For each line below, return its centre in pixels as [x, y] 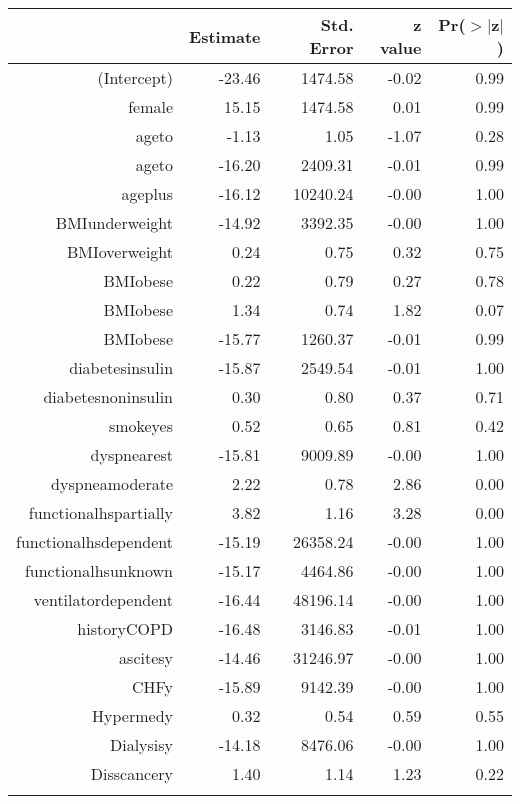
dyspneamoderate [112, 483]
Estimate [225, 36]
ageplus [147, 193]
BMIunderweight [114, 222]
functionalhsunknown [99, 570]
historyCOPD [125, 628]
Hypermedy [133, 715]
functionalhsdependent [95, 541]
